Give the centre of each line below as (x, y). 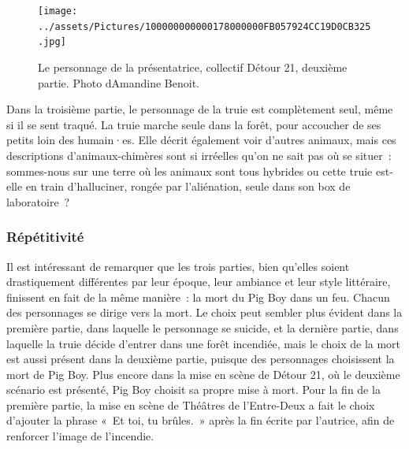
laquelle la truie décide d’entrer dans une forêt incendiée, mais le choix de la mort (204, 343)
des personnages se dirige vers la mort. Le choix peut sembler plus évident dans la (204, 312)
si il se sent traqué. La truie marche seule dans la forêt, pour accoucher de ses (194, 124)
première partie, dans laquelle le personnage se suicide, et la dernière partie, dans (203, 327)
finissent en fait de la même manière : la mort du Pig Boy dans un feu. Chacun (198, 297)
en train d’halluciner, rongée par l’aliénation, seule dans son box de (188, 186)
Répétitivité (45, 237)
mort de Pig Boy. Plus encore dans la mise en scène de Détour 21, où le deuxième (203, 374)
